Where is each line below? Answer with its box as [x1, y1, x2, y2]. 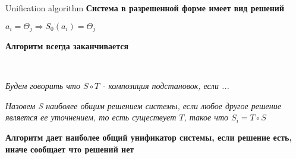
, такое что [184, 111, 229, 123]
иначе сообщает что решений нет [5, 142, 134, 155]
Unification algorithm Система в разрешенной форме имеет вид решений [5, 2, 284, 14]
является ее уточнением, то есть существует [5, 111, 177, 123]
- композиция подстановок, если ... [102, 79, 229, 92]
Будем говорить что [5, 79, 80, 92]
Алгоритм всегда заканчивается [5, 40, 129, 52]
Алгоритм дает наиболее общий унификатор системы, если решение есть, [5, 131, 292, 144]
